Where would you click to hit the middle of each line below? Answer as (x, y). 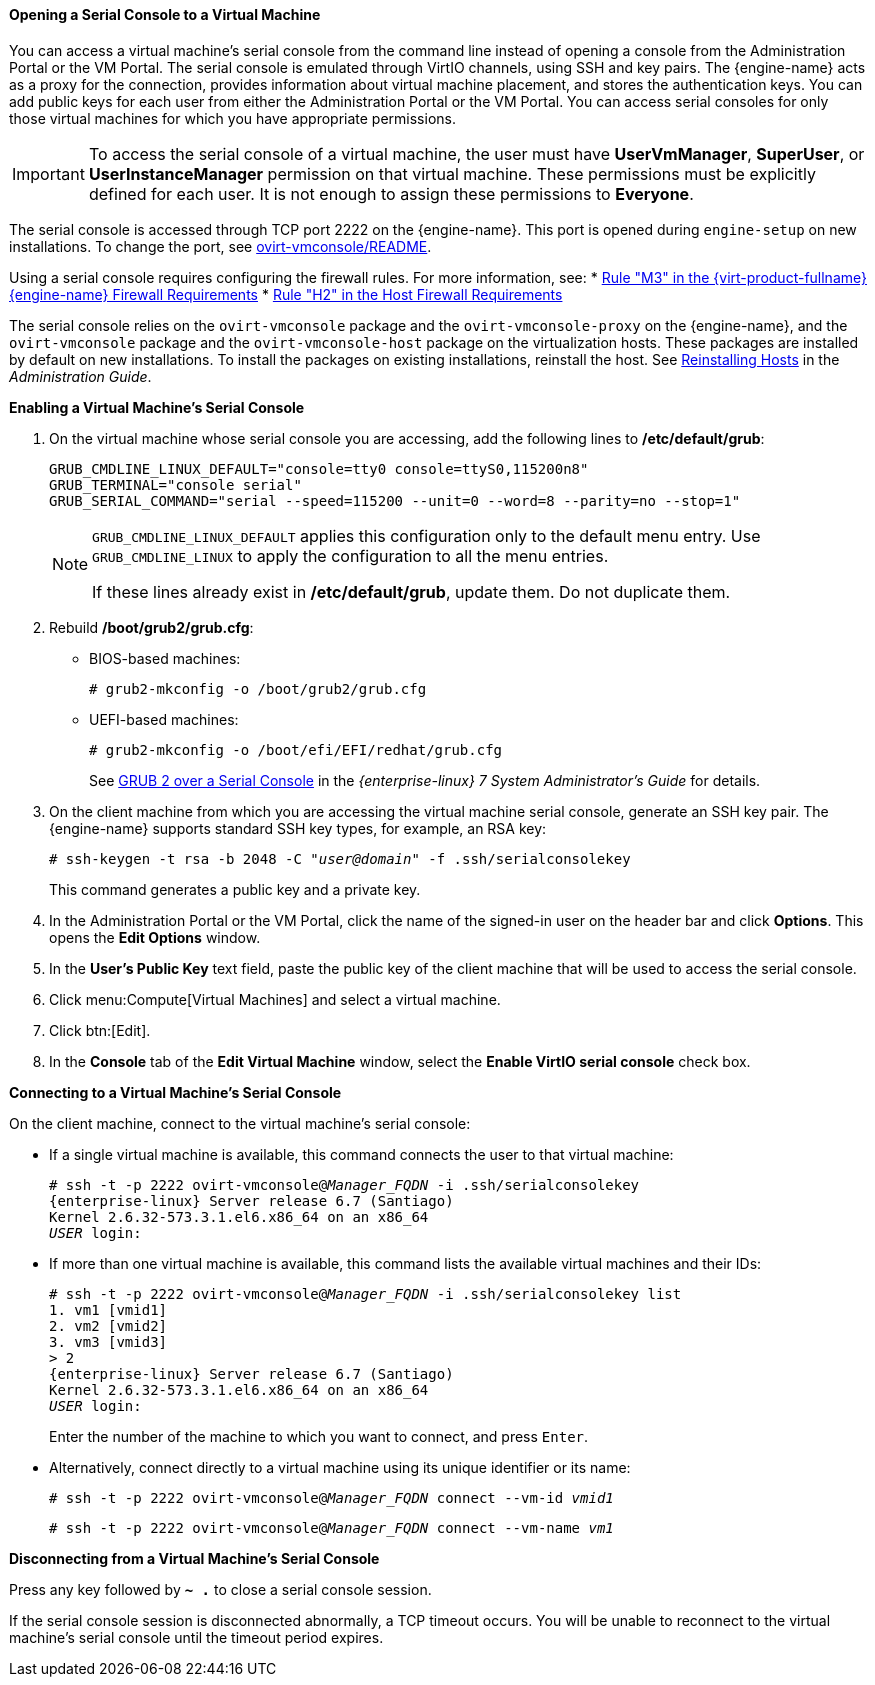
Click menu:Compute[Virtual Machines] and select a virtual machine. (275, 999)
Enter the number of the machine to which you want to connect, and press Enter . (319, 1436)
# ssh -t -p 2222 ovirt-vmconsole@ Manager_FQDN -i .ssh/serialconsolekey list (365, 1293)
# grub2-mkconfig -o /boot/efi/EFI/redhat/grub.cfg (296, 749)
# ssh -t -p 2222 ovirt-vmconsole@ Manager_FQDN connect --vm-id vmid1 (331, 1497)
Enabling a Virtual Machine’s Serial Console (157, 407)
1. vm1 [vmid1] (108, 1309)
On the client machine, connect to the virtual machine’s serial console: (240, 1123)
